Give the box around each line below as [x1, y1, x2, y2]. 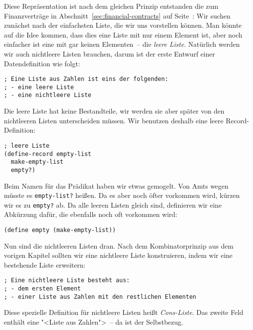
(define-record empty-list [4, 150, 91, 157]
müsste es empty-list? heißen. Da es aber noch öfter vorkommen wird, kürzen [4, 190, 240, 200]
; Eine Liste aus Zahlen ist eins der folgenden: [4, 76, 169, 83]
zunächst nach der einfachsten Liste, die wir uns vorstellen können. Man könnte [4, 20, 242, 30]
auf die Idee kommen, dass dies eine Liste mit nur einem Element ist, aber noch [4, 29, 243, 39]
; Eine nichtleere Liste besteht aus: [4, 277, 130, 284]
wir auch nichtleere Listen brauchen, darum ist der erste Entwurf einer [4, 48, 215, 58]
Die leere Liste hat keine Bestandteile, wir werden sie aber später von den [4, 106, 225, 116]
